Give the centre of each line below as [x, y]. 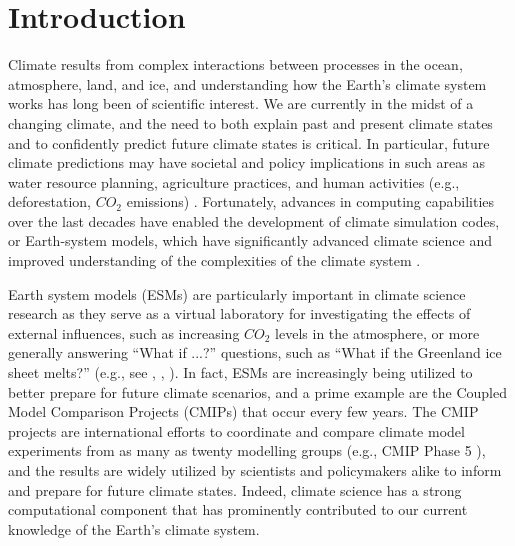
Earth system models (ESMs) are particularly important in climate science [237, 293]
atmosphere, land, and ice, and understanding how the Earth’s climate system [247, 83]
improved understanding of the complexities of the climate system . [214, 260]
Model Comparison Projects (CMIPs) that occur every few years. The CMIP [243, 411]
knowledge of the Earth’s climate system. [134, 528]
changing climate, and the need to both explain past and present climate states [250, 122]
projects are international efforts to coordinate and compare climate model [236, 430]
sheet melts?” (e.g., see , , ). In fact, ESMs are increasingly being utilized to [240, 372]
